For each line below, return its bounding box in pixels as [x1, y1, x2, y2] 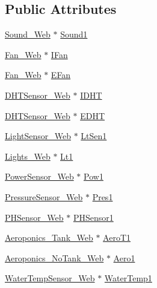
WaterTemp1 [104, 272, 152, 284]
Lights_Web [5, 149, 51, 162]
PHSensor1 [73, 211, 114, 223]
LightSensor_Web [5, 129, 71, 142]
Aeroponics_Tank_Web [5, 231, 93, 244]
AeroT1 [103, 231, 131, 244]
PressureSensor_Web [5, 190, 83, 203]
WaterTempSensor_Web [5, 272, 95, 284]
